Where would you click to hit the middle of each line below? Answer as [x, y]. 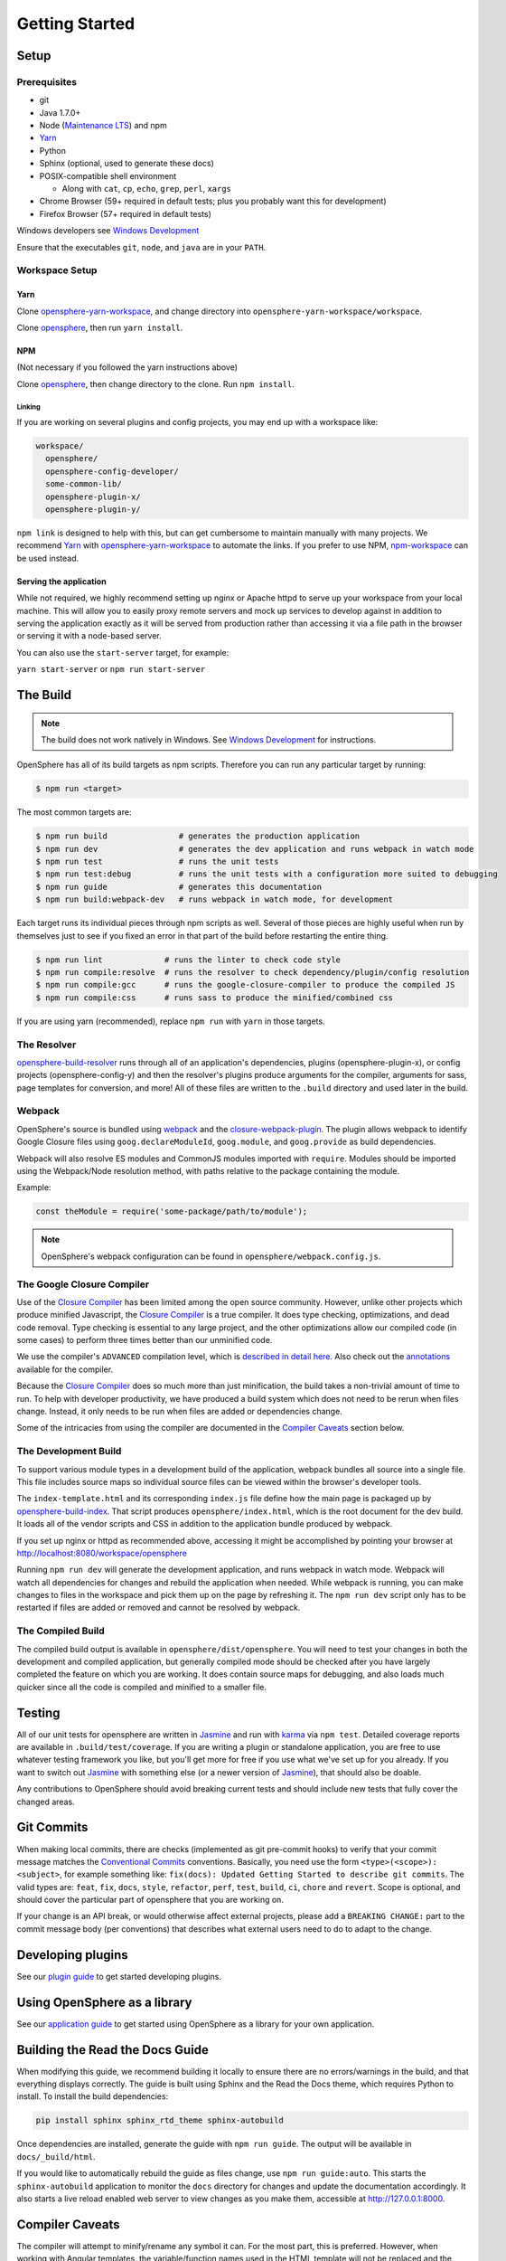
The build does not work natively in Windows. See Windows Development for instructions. [209, 739]
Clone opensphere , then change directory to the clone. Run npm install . [156, 383]
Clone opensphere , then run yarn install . [100, 327]
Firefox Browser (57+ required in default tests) [126, 213]
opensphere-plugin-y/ [94, 510]
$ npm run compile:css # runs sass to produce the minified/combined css [214, 998]
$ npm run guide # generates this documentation [179, 887]
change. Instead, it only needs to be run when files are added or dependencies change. [179, 1412]
